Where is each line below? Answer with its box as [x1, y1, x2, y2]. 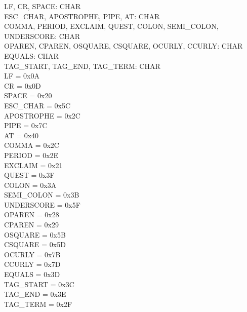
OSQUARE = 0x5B [4, 229, 66, 240]
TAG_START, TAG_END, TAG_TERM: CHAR [4, 60, 160, 71]
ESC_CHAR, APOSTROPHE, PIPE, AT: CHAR [4, 11, 160, 21]
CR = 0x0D [4, 80, 41, 91]
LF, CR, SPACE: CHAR [4, 1, 81, 11]
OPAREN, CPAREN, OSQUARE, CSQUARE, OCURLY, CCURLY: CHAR [4, 41, 243, 51]
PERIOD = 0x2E [4, 149, 59, 160]
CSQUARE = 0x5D [4, 239, 66, 250]
